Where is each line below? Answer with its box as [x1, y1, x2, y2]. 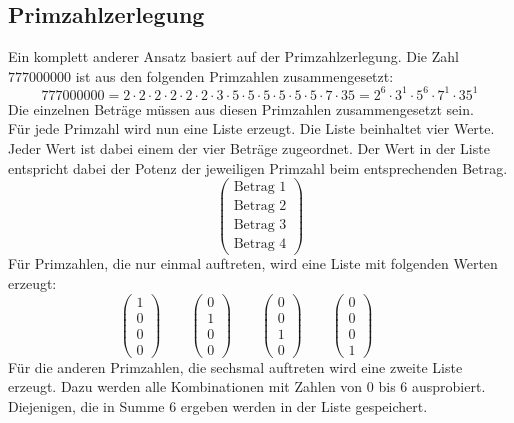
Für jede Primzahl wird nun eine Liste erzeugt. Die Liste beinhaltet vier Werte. [8, 118, 495, 139]
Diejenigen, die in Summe [8, 396, 165, 417]
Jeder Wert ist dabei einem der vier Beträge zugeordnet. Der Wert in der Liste [8, 138, 490, 159]
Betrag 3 [233, 218, 287, 233]
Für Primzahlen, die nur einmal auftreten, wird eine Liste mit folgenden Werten [8, 253, 498, 274]
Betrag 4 [233, 237, 287, 252]
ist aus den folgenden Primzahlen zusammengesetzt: [75, 65, 394, 86]
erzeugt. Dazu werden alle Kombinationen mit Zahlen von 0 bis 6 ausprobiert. [8, 376, 486, 397]
